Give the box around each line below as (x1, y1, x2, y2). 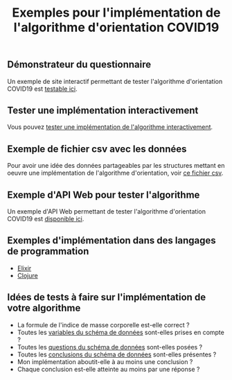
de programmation (7, 245, 89, 257)
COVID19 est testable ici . (7, 85, 78, 93)
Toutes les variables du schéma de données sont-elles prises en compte (17, 328, 225, 336)
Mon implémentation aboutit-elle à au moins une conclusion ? (17, 357, 193, 365)
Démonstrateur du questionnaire (7, 59, 152, 71)
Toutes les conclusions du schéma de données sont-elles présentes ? (17, 350, 217, 359)
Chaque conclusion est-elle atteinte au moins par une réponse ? (17, 365, 200, 373)
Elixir (17, 264, 32, 272)
